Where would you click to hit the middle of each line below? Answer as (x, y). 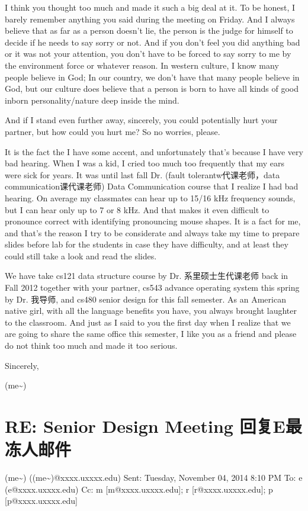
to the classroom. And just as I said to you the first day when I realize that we (148, 322)
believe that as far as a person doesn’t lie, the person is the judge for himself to (149, 30)
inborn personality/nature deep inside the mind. (92, 100)
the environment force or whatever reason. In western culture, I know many (142, 65)
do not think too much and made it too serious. (91, 346)
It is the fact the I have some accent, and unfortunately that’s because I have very (154, 151)
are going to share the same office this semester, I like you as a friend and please (151, 334)
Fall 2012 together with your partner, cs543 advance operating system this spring (152, 287)
